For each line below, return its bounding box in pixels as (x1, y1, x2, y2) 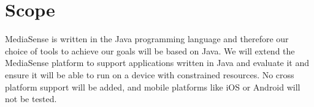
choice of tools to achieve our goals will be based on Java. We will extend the (5, 44, 295, 57)
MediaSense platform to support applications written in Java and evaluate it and (5, 56, 310, 69)
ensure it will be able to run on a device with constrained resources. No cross (5, 68, 294, 81)
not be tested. (5, 92, 57, 105)
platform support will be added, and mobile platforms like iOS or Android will (5, 80, 301, 93)
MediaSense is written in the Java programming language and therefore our (5, 32, 289, 45)
